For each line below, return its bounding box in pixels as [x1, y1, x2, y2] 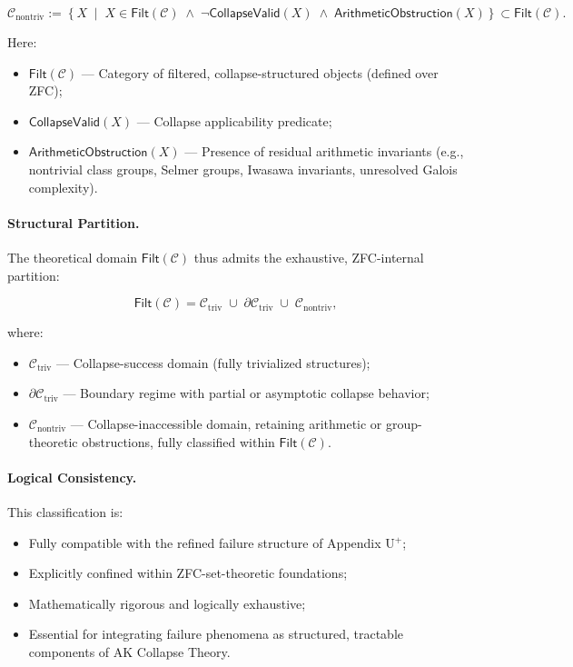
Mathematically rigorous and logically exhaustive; [28, 593, 306, 612]
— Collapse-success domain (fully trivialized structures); [55, 353, 370, 372]
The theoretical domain [7, 247, 138, 266]
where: [7, 323, 44, 342]
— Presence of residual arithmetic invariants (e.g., [184, 142, 464, 161]
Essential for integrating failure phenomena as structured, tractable [28, 624, 404, 643]
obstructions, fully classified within [82, 432, 275, 451]
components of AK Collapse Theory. [28, 642, 231, 661]
